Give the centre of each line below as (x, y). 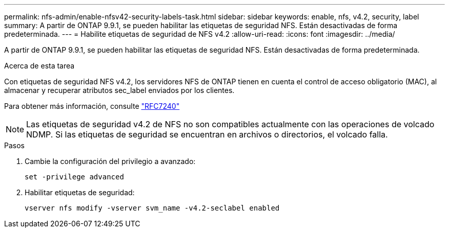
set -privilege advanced (74, 177)
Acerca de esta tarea (39, 66)
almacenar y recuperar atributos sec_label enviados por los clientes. (119, 90)
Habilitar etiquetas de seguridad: (80, 192)
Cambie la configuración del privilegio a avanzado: (110, 161)
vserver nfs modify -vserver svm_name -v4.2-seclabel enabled (152, 208)
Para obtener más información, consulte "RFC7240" (92, 106)
